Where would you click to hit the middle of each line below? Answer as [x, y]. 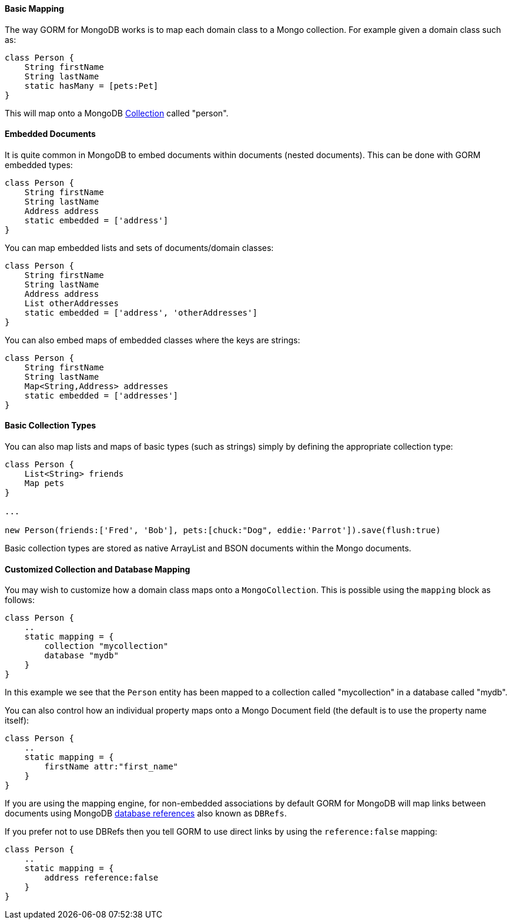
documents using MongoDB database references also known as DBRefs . [146, 813]
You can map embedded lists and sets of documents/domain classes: [139, 247]
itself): [17, 721]
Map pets [44, 483]
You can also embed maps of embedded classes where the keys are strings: [153, 340]
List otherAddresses [71, 303]
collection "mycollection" [106, 646]
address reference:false [101, 878]
